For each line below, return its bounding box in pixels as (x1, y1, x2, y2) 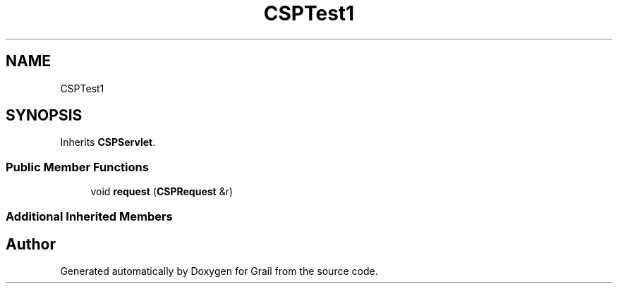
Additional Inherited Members (6, 209, 173, 223)
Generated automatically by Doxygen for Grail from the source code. (60, 265, 378, 278)
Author (6, 235, 56, 253)
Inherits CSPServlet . (60, 136, 156, 149)
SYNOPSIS (6, 106, 83, 125)
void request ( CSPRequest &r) (90, 185, 234, 198)
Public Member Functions (6, 159, 149, 174)
